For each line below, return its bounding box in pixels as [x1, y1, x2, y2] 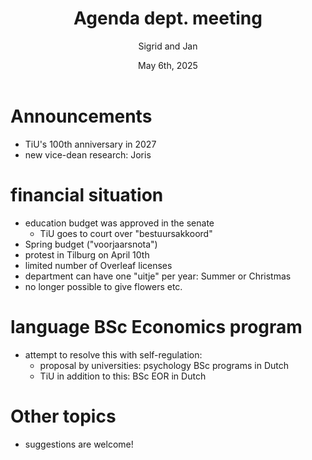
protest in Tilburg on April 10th [24, 248, 150, 261]
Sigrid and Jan [138, 40, 198, 52]
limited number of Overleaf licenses [24, 259, 173, 271]
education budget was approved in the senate [24, 217, 215, 229]
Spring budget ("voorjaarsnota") [24, 238, 158, 250]
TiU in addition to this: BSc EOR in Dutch [39, 370, 207, 382]
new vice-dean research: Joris [24, 148, 152, 161]
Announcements [10, 105, 153, 127]
